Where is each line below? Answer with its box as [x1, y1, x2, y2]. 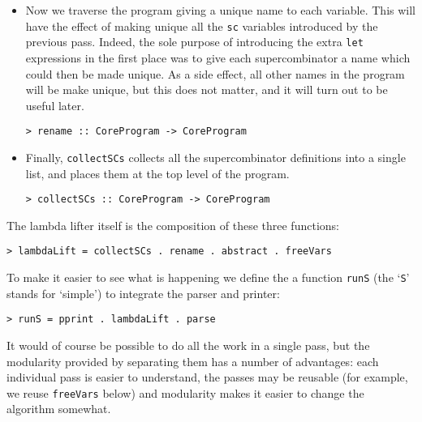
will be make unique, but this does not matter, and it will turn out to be [25, 81, 388, 98]
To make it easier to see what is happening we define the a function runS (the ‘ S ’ [6, 269, 410, 286]
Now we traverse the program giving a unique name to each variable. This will [25, 2, 416, 18]
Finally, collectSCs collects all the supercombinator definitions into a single [25, 148, 406, 165]
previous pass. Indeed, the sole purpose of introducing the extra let [25, 33, 364, 50]
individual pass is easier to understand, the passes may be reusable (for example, [6, 369, 408, 386]
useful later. [25, 96, 84, 113]
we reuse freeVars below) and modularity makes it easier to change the [6, 384, 364, 401]
